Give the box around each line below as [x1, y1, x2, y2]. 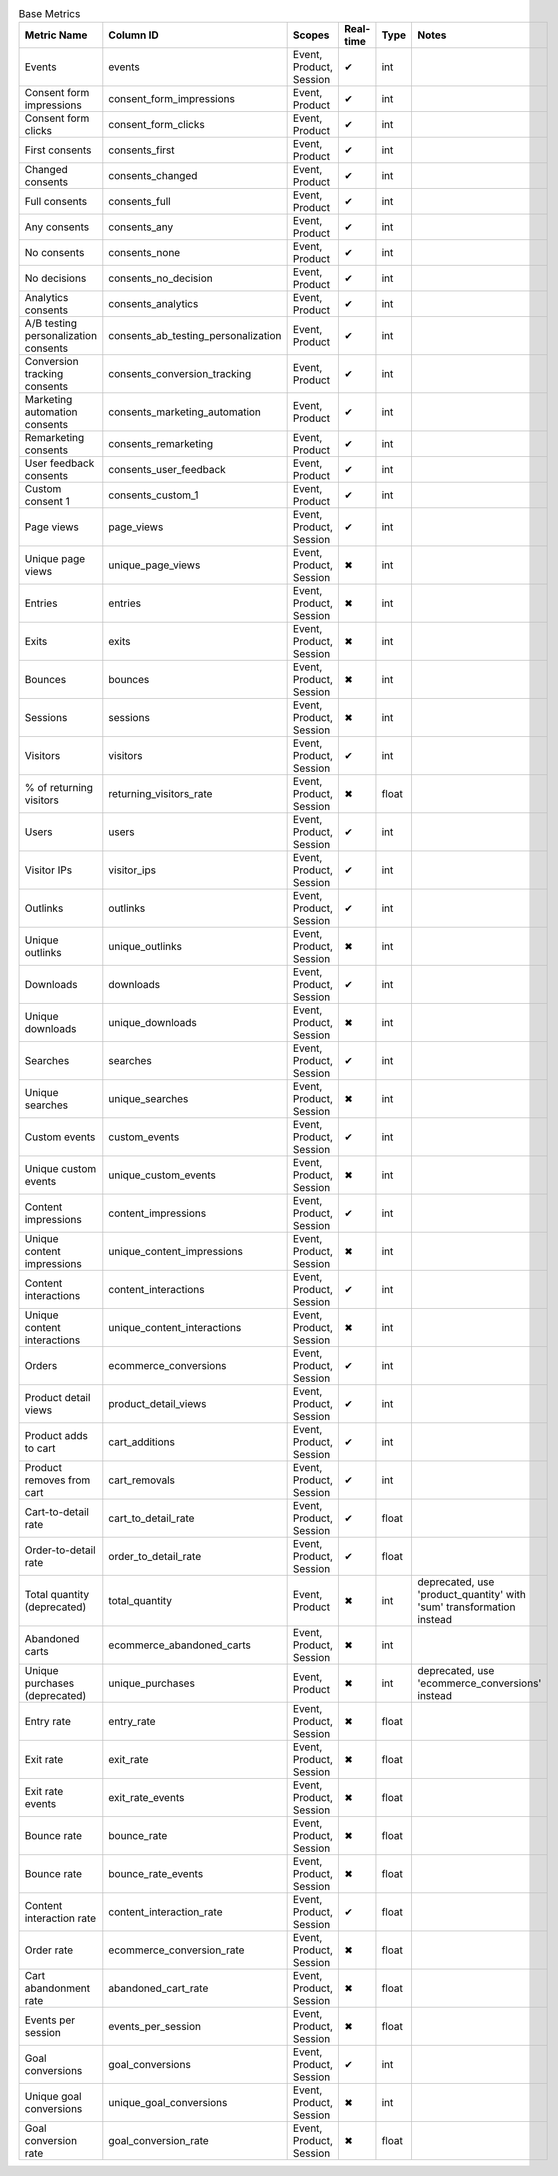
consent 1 [24, 495, 70, 509]
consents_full [108, 195, 171, 209]
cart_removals [108, 1473, 175, 1487]
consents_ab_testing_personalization [108, 329, 282, 343]
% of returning [24, 781, 94, 795]
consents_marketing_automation [108, 405, 262, 419]
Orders [24, 1359, 58, 1373]
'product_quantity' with [417, 1588, 527, 1602]
